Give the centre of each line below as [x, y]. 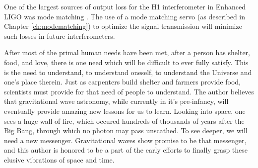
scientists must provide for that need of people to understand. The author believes [129, 91]
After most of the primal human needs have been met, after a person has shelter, [127, 52]
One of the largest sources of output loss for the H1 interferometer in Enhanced [125, 6]
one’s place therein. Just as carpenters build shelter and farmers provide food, [122, 82]
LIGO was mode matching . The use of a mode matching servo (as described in [125, 16]
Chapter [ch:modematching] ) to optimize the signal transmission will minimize [123, 26]
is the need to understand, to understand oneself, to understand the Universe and [128, 72]
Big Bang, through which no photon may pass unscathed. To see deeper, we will [126, 130]
